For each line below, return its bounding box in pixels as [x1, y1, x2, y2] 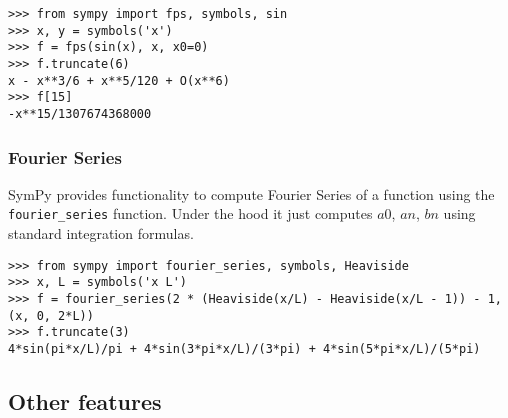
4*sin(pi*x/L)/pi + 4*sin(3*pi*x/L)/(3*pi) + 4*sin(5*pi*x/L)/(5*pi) [8, 341, 481, 356]
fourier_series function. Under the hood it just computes [8, 203, 373, 224]
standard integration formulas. [8, 223, 194, 244]
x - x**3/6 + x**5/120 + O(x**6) [8, 73, 230, 88]
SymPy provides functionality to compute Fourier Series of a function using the [8, 183, 495, 204]
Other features [8, 385, 162, 416]
